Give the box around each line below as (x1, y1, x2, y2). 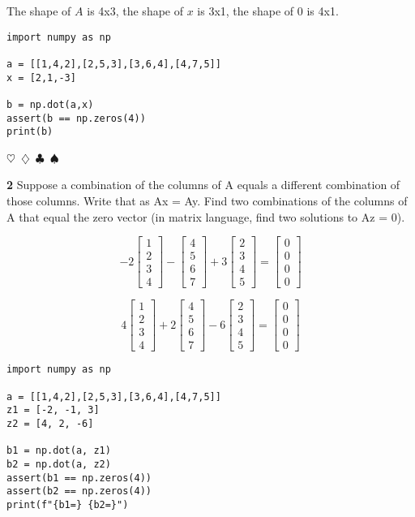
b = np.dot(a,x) (6, 98, 94, 110)
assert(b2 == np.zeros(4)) (6, 485, 152, 498)
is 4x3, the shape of (87, 2, 184, 19)
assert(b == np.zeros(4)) (6, 112, 146, 124)
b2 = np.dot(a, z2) (6, 459, 111, 471)
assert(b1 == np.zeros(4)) (6, 472, 152, 484)
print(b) (6, 126, 53, 138)
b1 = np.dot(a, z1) (6, 445, 111, 457)
